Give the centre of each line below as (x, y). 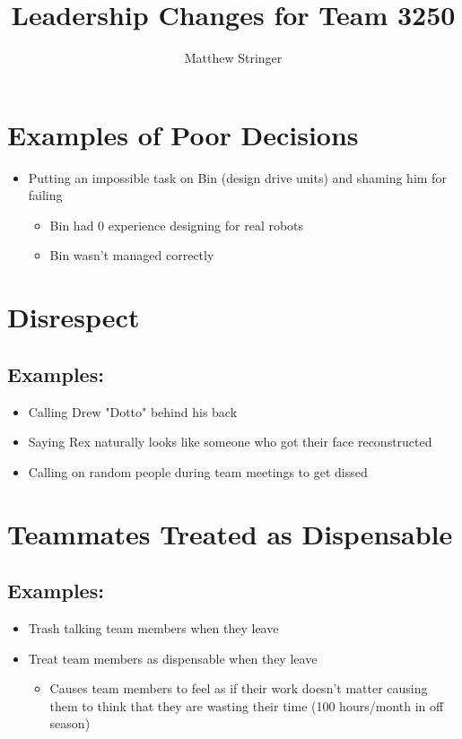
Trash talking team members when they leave (153, 627)
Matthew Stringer (233, 58)
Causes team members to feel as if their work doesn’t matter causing (239, 688)
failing (45, 195)
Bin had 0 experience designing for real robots (177, 225)
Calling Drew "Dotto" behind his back (133, 411)
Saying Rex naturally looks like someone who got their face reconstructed (230, 442)
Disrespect (74, 317)
